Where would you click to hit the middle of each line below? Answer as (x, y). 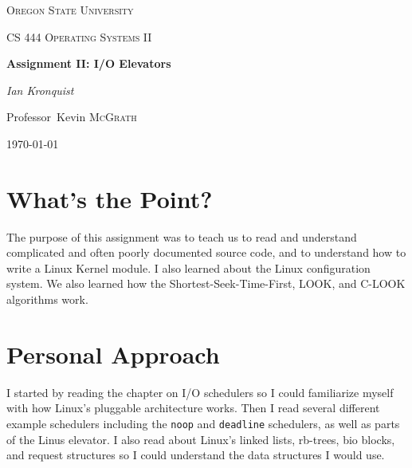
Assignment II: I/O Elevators (89, 63)
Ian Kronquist (40, 90)
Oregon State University (70, 10)
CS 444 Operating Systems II (79, 36)
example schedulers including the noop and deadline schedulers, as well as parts (203, 423)
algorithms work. (47, 299)
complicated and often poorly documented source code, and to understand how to (206, 252)
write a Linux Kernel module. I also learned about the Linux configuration (188, 267)
